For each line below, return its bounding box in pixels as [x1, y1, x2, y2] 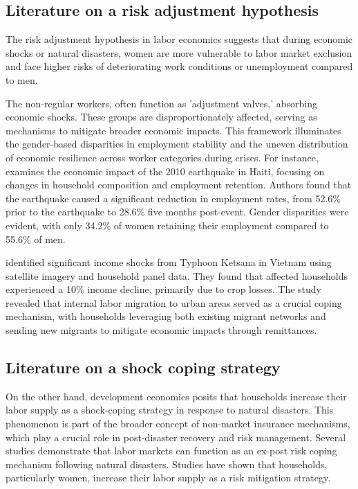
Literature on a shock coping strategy [6, 357, 281, 378]
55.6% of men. [6, 231, 66, 246]
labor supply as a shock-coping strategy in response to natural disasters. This [6, 402, 334, 417]
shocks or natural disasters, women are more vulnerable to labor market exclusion [6, 45, 352, 60]
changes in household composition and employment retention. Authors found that [6, 177, 352, 192]
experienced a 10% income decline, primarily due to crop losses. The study [6, 282, 321, 296]
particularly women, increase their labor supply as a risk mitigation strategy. [6, 470, 331, 485]
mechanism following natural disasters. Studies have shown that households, [6, 456, 328, 471]
